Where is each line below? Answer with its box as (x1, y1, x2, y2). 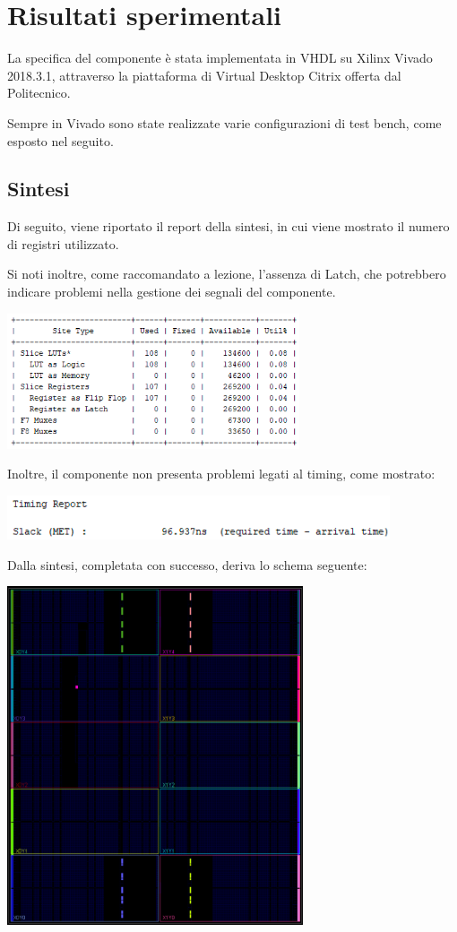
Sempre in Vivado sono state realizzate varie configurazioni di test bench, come (7, 113, 442, 132)
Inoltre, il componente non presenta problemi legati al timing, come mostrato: (7, 464, 435, 483)
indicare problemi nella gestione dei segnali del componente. (7, 282, 336, 301)
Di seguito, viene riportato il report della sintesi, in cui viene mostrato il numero (7, 217, 450, 236)
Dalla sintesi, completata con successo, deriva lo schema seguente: (7, 555, 367, 574)
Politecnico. (7, 83, 71, 102)
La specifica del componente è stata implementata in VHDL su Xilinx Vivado (7, 48, 433, 67)
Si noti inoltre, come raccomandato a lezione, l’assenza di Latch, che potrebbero (7, 264, 446, 283)
